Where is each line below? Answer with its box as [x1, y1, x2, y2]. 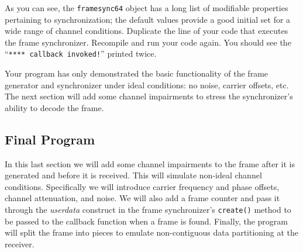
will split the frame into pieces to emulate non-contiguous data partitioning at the [5, 226, 298, 239]
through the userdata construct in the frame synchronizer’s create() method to [5, 203, 291, 216]
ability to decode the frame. [5, 101, 104, 113]
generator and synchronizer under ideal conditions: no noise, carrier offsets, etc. [5, 78, 289, 91]
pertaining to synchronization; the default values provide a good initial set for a [5, 13, 291, 25]
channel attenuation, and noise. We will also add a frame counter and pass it [5, 192, 280, 204]
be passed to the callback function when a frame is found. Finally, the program [5, 215, 288, 227]
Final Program [5, 130, 95, 148]
